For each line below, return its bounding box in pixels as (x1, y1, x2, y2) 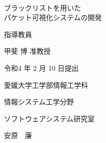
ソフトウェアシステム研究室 (4, 113, 95, 123)
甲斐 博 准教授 (4, 46, 51, 56)
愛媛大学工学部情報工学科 (4, 79, 88, 90)
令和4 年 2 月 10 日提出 (4, 62, 79, 73)
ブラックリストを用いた (4, 2, 81, 13)
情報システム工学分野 (4, 96, 74, 107)
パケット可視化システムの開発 (4, 12, 102, 23)
